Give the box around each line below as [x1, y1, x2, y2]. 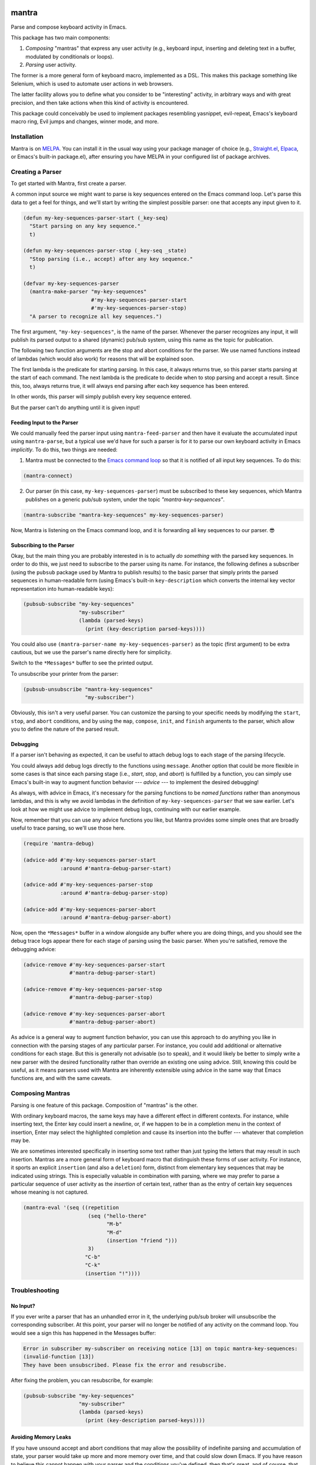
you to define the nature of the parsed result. [11, 725, 119, 732]
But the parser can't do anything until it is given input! [11, 404, 140, 411]
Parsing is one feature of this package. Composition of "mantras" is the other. [11, 1102, 198, 1109]
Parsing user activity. [25, 62, 77, 69]
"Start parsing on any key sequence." [29, 223, 140, 230]
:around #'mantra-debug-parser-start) [60, 865, 172, 871]
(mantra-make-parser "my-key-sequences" [29, 288, 147, 295]
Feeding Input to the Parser [11, 419, 78, 426]
